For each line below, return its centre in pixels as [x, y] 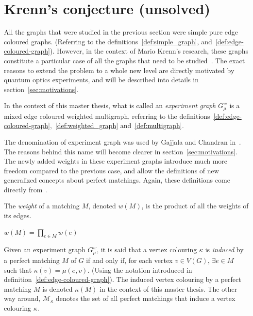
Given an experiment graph [45, 250]
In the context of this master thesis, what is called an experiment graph [110, 105]
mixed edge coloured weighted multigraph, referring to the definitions [107, 116]
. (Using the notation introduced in [140, 270]
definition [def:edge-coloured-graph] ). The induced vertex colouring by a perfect [123, 279]
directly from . [26, 189]
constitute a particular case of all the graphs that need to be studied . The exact [125, 60]
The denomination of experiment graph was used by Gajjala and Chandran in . [123, 141]
